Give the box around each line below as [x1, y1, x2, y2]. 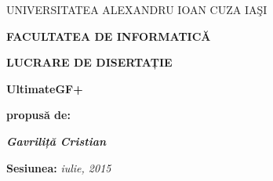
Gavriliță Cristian [6, 132, 107, 149]
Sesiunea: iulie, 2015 [6, 159, 111, 176]
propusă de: [6, 107, 71, 123]
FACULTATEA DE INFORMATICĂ [6, 27, 211, 44]
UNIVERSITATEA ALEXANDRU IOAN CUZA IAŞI [6, 2, 268, 17]
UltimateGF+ [6, 80, 83, 96]
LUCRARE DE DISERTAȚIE [6, 54, 173, 71]
